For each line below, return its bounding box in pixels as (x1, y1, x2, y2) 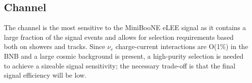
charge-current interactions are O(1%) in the (115, 41, 248, 51)
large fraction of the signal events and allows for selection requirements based (4, 32, 234, 42)
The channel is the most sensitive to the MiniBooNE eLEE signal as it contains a (4, 22, 246, 33)
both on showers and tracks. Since (4, 41, 105, 51)
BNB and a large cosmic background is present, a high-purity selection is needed (4, 50, 244, 61)
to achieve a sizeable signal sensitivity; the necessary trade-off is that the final (4, 60, 235, 70)
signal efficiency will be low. (4, 70, 87, 80)
